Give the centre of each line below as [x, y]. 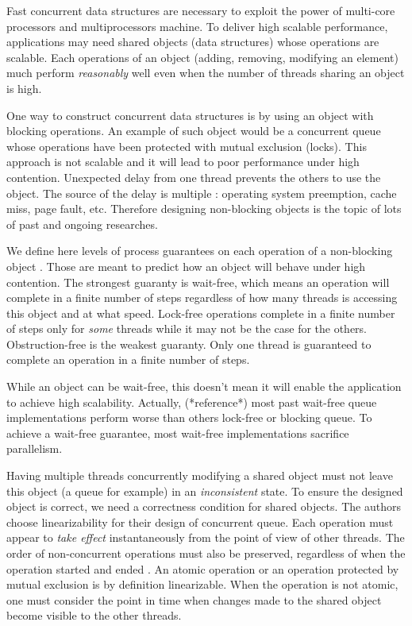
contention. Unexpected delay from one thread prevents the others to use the [194, 177]
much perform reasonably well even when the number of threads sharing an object [206, 73]
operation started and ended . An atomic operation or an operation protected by [203, 568]
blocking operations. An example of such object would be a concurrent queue [194, 131]
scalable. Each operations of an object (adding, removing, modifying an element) [202, 57]
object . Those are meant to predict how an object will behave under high [186, 266]
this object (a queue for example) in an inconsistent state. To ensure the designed [205, 491]
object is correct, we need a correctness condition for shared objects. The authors [204, 506]
